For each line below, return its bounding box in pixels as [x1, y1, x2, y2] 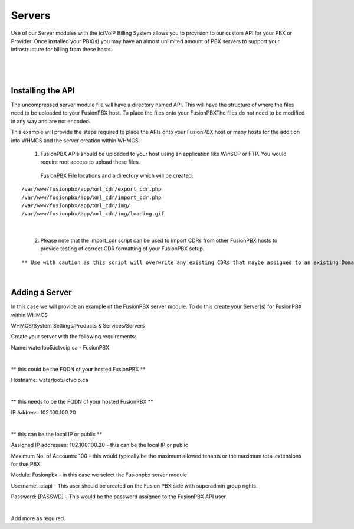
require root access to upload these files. [40, 158, 140, 165]
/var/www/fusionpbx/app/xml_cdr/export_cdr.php [21, 186, 162, 192]
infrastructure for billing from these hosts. [11, 46, 113, 53]
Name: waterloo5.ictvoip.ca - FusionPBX [11, 344, 110, 351]
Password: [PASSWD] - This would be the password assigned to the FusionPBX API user [11, 493, 227, 500]
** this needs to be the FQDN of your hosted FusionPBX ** [11, 398, 153, 405]
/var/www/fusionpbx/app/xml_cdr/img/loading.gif [21, 210, 165, 217]
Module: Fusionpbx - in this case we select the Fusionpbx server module [11, 471, 188, 478]
